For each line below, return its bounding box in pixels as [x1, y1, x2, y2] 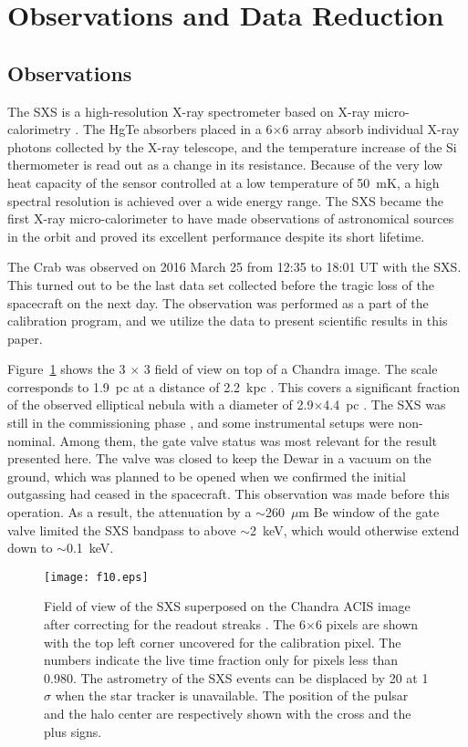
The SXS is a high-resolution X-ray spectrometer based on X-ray [7, 101, 370, 120]
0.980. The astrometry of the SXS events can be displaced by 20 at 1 [44, 668, 429, 687]
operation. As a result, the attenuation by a [7, 503, 252, 522]
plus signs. [44, 721, 102, 741]
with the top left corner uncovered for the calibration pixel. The [44, 632, 401, 651]
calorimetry [7, 119, 71, 139]
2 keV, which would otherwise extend [250, 520, 460, 539]
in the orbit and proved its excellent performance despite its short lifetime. [7, 226, 425, 245]
